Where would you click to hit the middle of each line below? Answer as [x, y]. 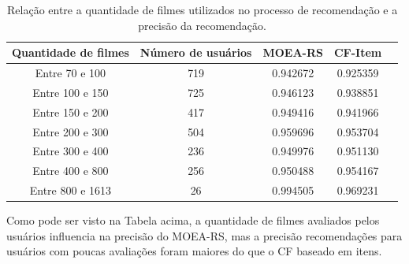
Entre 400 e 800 [71, 171]
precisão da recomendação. [202, 25]
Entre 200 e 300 [71, 131]
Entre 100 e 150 [71, 92]
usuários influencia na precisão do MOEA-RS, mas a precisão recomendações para [204, 235]
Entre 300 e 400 [71, 151]
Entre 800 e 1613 [71, 190]
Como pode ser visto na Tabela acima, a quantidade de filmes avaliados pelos [193, 220]
